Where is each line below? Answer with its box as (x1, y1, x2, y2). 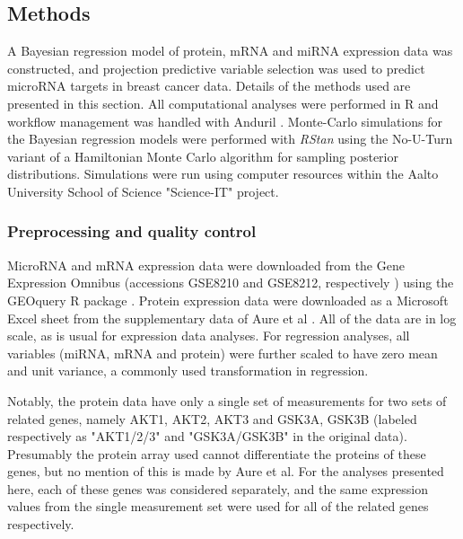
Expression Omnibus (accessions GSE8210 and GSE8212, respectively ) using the (7, 273, 454, 292)
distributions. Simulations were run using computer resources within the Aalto (7, 164, 439, 183)
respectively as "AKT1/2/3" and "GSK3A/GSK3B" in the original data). (7, 427, 407, 446)
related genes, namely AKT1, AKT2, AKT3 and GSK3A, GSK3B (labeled (7, 409, 417, 428)
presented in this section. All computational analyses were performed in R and (7, 93, 439, 112)
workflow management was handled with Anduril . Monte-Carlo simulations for (7, 111, 442, 130)
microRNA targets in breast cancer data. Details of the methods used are (7, 76, 411, 95)
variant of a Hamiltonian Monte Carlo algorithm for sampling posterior (7, 146, 398, 165)
